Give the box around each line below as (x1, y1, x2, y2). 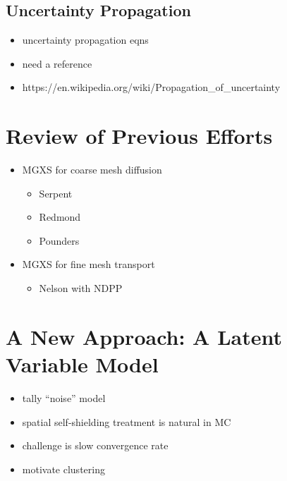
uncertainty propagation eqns (22, 32, 149, 47)
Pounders (39, 233, 80, 248)
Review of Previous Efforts (6, 121, 273, 150)
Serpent (39, 185, 73, 200)
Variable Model (6, 350, 159, 379)
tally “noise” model (22, 390, 106, 405)
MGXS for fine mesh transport (22, 257, 155, 272)
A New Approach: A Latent (6, 322, 282, 351)
